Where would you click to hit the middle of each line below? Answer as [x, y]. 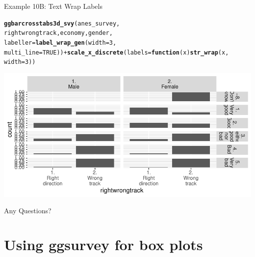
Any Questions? [28, 211]
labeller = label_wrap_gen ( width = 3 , [60, 43]
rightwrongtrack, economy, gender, [58, 33]
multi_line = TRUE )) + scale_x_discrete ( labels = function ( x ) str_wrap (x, [116, 52]
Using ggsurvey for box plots [103, 244]
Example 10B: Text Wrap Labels [53, 6]
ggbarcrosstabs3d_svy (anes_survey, [62, 23]
